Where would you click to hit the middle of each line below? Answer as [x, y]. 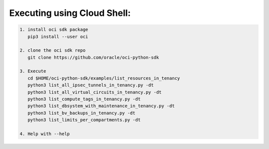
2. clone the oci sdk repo [53, 50]
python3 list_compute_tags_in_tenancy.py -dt [84, 99]
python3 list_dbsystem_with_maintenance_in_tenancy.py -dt [101, 106]
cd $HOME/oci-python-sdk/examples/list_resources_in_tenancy [104, 78]
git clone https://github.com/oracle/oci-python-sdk [93, 57]
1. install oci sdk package [54, 30]
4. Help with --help [45, 134]
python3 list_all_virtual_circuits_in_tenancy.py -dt [95, 92]
